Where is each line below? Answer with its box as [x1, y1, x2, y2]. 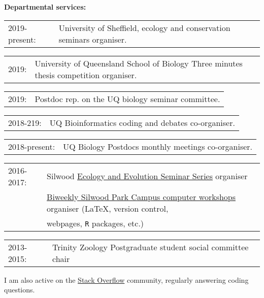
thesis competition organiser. [35, 69, 137, 81]
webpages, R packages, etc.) [47, 217, 144, 229]
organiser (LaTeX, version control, [47, 202, 169, 214]
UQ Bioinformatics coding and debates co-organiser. [49, 116, 235, 128]
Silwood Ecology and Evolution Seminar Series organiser [47, 170, 248, 182]
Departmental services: [4, 2, 86, 12]
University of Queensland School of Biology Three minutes [35, 57, 243, 69]
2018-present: [8, 140, 55, 152]
